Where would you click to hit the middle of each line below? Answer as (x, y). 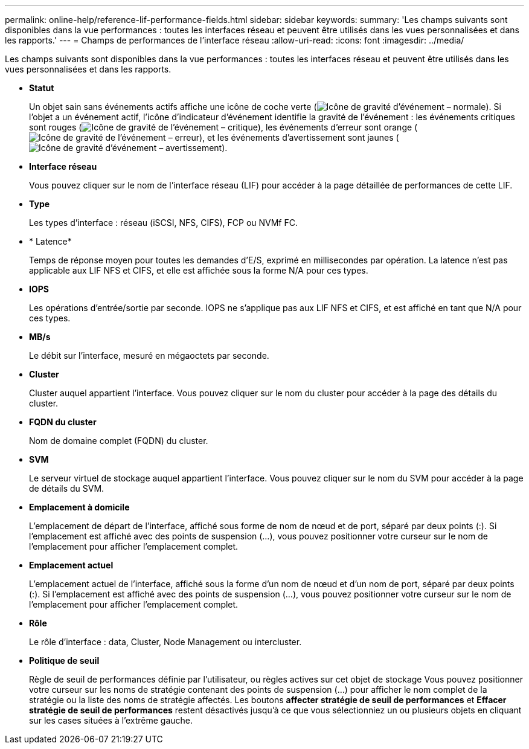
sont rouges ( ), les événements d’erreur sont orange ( (223, 127)
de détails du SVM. (67, 488)
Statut (42, 88)
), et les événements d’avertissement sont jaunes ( (299, 137)
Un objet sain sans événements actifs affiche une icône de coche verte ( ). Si (265, 107)
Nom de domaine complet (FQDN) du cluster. (119, 441)
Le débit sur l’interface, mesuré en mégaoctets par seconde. (149, 355)
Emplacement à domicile (79, 507)
